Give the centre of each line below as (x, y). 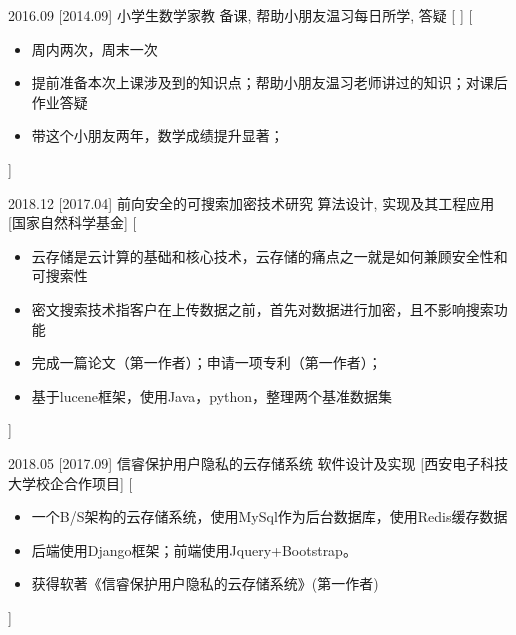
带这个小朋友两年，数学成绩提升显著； (157, 135)
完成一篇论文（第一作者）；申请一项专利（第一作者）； (206, 362)
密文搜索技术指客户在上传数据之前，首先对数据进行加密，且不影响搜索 (262, 308)
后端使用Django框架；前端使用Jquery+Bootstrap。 (194, 549)
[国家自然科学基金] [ (72, 222)
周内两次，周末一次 (94, 48)
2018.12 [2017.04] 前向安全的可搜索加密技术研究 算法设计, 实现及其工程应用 (251, 202)
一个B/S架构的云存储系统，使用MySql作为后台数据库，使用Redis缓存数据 (269, 516)
